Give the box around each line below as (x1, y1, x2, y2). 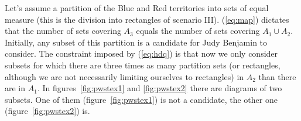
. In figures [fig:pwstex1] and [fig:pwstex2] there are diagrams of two (37, 82, 282, 94)
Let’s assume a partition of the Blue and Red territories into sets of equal (5, 2, 269, 13)
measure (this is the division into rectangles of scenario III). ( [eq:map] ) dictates (5, 13, 289, 25)
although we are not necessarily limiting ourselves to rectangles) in (5, 70, 244, 82)
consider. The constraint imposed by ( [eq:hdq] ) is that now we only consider (5, 47, 278, 60)
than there (258, 70, 296, 82)
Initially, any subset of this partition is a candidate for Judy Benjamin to (5, 36, 268, 48)
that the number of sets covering (5, 25, 121, 37)
